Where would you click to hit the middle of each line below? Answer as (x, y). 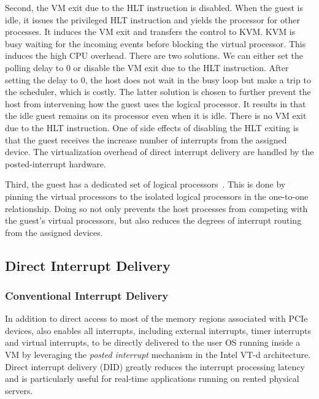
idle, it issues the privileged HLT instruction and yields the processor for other (152, 19)
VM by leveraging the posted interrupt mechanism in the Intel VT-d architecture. (158, 355)
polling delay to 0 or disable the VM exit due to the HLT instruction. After (147, 67)
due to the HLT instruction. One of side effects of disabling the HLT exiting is (152, 127)
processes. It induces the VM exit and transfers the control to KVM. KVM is (150, 32)
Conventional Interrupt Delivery (87, 295)
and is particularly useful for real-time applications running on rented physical (152, 378)
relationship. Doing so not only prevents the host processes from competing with (156, 208)
